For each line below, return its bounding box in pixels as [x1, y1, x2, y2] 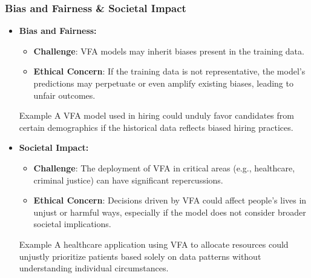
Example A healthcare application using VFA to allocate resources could [19, 237, 289, 250]
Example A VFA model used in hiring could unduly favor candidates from [19, 109, 294, 122]
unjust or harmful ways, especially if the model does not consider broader [33, 205, 306, 218]
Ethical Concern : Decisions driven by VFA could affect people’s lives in [33, 194, 307, 207]
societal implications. [33, 217, 111, 230]
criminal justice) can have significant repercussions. [33, 173, 223, 186]
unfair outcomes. [33, 88, 96, 101]
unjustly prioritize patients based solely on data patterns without [19, 250, 261, 262]
